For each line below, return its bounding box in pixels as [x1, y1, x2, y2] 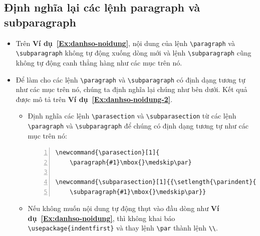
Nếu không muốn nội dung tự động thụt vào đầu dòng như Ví [28, 203, 219, 213]
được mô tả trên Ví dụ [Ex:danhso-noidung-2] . [16, 93, 173, 104]
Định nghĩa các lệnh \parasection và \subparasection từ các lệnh [28, 110, 236, 121]
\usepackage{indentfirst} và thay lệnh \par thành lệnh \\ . [28, 222, 218, 233]
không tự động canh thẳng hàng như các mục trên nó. [16, 57, 182, 67]
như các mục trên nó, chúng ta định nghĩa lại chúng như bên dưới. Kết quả [16, 84, 247, 94]
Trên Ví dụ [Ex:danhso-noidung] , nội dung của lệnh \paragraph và [16, 37, 235, 48]
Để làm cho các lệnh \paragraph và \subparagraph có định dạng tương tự [16, 74, 245, 84]
